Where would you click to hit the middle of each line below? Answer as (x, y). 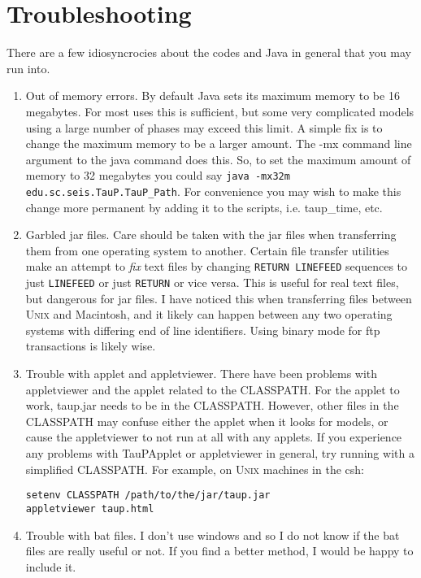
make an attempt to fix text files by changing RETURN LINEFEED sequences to (217, 266)
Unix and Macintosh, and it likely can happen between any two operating (209, 314)
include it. (51, 566)
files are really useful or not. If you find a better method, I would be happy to (219, 551)
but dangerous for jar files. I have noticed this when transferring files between (219, 298)
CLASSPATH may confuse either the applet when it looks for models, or (207, 421)
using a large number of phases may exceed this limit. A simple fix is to (204, 127)
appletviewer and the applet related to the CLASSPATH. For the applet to (213, 389)
